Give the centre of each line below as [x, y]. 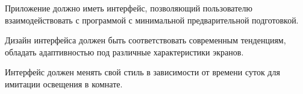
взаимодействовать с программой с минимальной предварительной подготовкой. [152, 20]
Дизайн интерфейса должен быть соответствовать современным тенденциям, [145, 40]
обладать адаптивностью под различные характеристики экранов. [124, 52]
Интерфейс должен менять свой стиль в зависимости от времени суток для [142, 72]
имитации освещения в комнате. [64, 83]
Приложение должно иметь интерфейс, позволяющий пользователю [129, 8]
